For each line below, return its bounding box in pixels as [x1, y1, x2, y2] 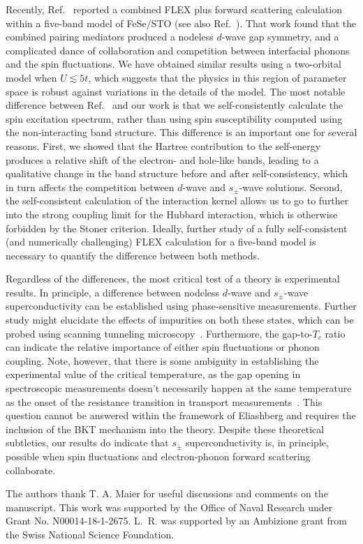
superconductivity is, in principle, [186, 435, 329, 450]
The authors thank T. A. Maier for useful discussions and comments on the [6, 486, 328, 501]
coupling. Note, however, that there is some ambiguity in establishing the [6, 353, 319, 368]
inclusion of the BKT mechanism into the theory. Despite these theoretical [6, 421, 325, 436]
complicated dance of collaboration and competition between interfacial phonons [6, 43, 350, 57]
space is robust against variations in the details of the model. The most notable [6, 84, 346, 98]
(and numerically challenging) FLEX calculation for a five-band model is [6, 234, 316, 249]
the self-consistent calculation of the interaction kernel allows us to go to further [6, 193, 349, 208]
